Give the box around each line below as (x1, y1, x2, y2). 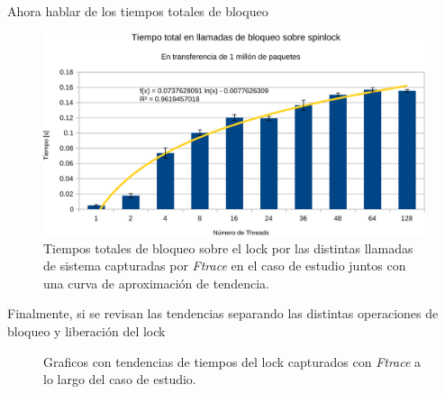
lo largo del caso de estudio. (43, 370, 196, 389)
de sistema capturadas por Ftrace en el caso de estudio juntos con (43, 256, 406, 275)
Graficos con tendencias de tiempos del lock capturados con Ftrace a (43, 352, 422, 371)
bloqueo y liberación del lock (7, 321, 166, 340)
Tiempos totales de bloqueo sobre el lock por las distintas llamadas (43, 238, 413, 257)
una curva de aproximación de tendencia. (43, 273, 269, 292)
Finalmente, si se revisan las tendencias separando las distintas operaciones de (7, 304, 439, 323)
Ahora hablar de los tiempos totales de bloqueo (7, 2, 268, 20)
